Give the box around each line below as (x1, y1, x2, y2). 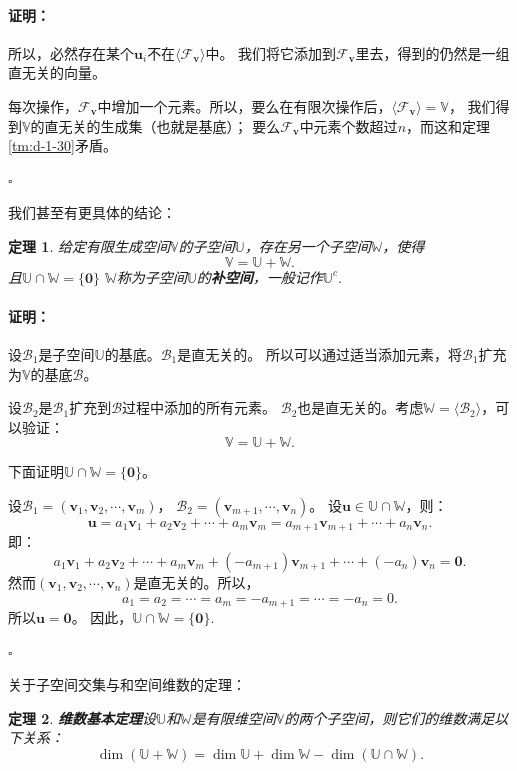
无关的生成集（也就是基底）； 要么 (58, 115, 281, 136)
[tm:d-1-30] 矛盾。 (8, 135, 117, 156)
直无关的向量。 (8, 62, 106, 83)
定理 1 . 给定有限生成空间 (8, 235, 170, 256)
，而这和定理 (406, 115, 491, 136)
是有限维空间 (191, 707, 276, 728)
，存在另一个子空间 (244, 235, 371, 256)
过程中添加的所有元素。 (122, 397, 277, 418)
